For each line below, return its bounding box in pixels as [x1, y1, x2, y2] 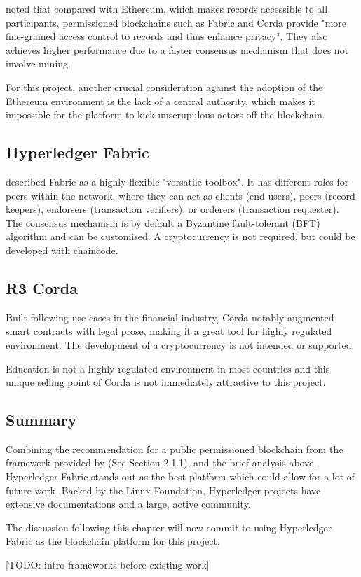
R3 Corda [6, 277, 78, 298]
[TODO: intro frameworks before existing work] [6, 557, 210, 572]
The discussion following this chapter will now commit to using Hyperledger [6, 520, 332, 534]
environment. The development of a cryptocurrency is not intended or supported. [6, 337, 355, 352]
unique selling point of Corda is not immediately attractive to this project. [6, 375, 326, 389]
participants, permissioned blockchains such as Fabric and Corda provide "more [6, 15, 347, 29]
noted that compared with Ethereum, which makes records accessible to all [6, 1, 328, 15]
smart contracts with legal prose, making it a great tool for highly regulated [6, 324, 332, 338]
